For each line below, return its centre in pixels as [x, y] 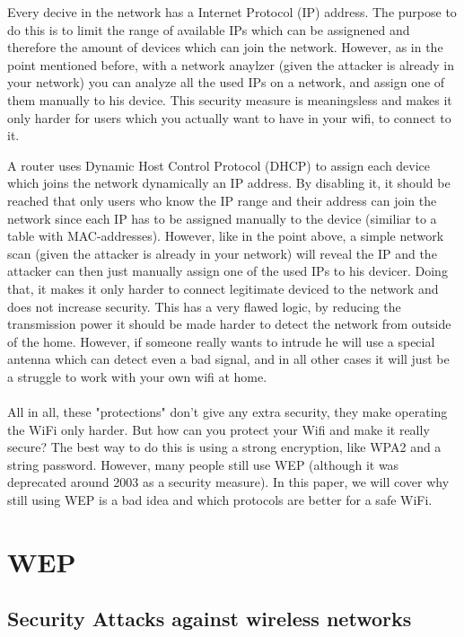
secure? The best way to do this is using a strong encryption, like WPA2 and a [224, 447]
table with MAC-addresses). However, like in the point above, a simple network [226, 236]
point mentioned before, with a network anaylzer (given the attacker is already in [231, 64]
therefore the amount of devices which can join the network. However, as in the [225, 47]
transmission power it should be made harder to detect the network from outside [229, 324]
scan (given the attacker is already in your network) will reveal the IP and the [222, 253]
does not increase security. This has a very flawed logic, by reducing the [204, 306]
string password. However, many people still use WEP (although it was [203, 464]
